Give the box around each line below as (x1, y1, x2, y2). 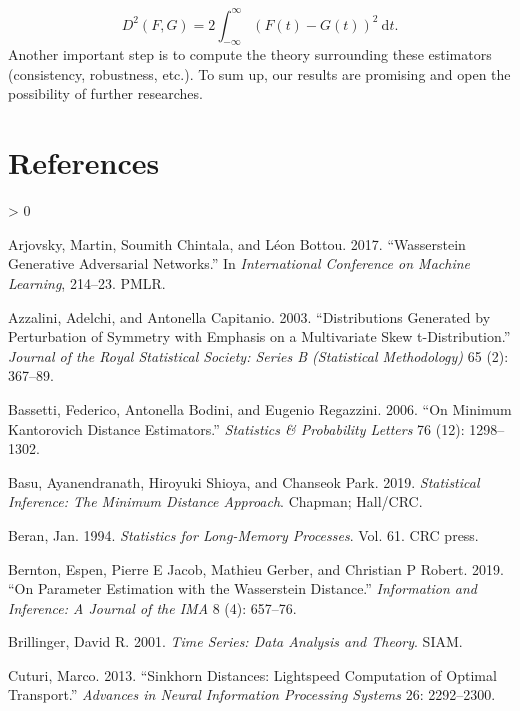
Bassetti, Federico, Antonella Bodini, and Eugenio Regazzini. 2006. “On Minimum (8, 398, 512, 419)
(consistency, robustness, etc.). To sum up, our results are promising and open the (8, 63, 511, 84)
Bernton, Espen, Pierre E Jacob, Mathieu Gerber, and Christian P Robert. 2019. (8, 558, 504, 579)
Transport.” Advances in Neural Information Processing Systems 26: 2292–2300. (8, 684, 496, 705)
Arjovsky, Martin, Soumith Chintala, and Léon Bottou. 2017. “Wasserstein (8, 233, 466, 254)
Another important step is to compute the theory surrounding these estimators (8, 44, 492, 65)
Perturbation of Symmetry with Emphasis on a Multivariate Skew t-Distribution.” (8, 326, 511, 347)
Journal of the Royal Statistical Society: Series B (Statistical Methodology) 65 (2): (8, 345, 509, 366)
